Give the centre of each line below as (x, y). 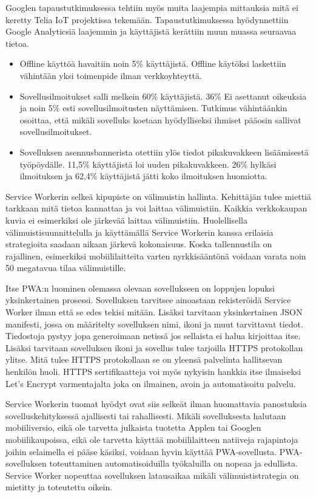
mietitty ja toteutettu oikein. (59, 487)
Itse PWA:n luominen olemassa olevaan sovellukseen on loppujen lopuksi (140, 288)
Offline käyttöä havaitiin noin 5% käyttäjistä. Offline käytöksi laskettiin (153, 63)
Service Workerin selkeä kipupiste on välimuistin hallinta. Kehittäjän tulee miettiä (158, 196)
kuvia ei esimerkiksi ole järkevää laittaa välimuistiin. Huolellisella (126, 220)
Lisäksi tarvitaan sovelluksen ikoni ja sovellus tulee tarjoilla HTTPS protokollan (154, 347)
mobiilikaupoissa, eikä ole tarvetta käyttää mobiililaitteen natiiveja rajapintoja (152, 439)
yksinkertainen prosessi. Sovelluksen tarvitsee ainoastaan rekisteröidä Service (148, 300)
